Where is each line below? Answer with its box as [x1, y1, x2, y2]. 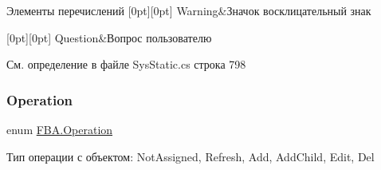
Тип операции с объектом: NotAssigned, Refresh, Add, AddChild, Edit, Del [6, 148, 375, 164]
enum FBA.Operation [6, 121, 113, 137]
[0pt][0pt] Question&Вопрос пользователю [6, 29, 212, 45]
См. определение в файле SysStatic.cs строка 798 [6, 56, 246, 73]
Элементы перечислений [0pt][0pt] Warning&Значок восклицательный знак [6, 2, 371, 18]
